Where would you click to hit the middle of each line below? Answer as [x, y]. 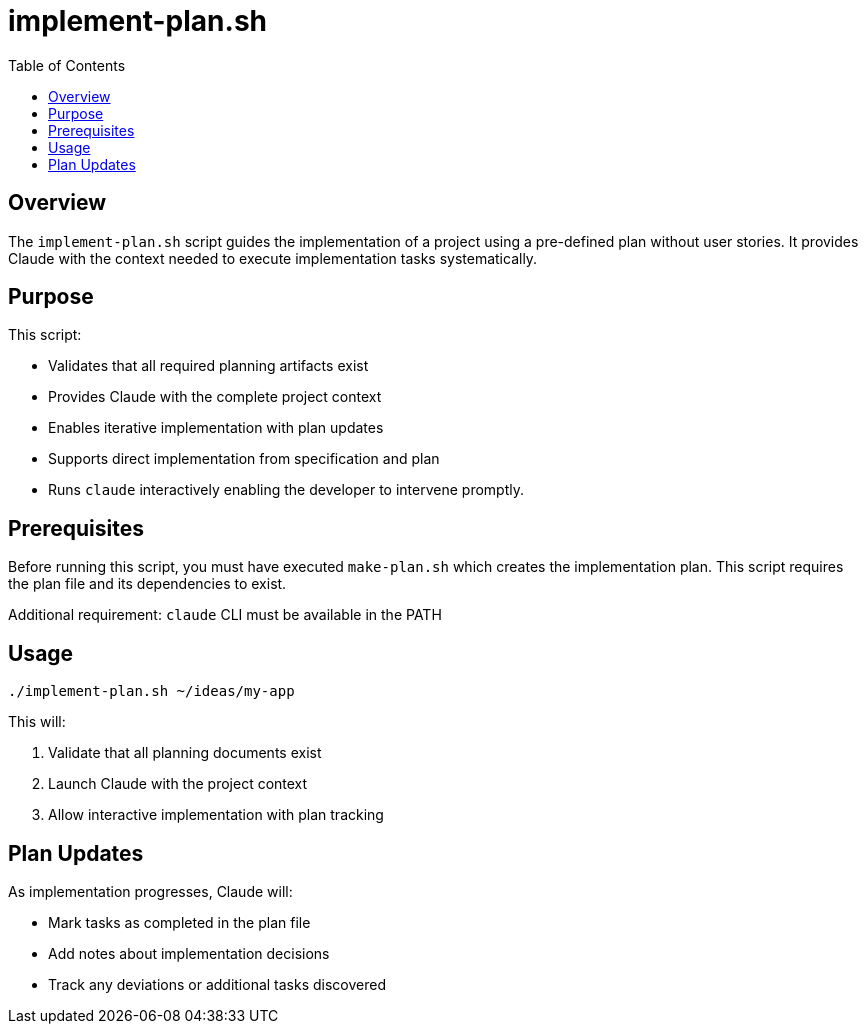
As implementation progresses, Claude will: [150, 891]
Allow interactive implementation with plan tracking [216, 815]
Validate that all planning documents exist [185, 753]
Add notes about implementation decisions [189, 953]
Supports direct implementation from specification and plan [244, 459]
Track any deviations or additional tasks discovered [217, 984]
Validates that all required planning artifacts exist [208, 366]
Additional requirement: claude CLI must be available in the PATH [225, 615]
